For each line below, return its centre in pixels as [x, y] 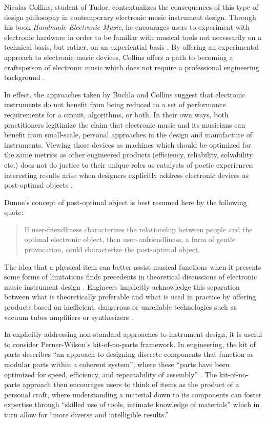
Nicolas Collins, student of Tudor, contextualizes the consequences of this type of [131, 7]
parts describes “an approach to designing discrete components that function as [129, 354]
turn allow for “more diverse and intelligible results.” [86, 414]
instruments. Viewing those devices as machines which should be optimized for [128, 144]
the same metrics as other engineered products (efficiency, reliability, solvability [129, 155]
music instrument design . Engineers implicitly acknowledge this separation [122, 286]
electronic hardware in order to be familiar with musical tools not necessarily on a [133, 37]
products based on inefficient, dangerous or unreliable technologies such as [121, 307]
